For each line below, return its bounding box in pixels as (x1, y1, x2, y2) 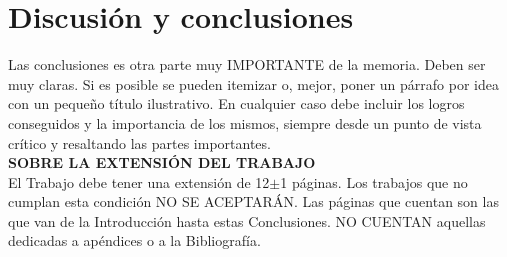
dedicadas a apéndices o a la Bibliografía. (8, 230, 261, 251)
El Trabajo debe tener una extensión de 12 (8, 171, 270, 192)
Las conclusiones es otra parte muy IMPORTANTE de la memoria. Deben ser (8, 54, 486, 75)
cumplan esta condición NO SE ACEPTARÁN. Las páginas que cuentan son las (8, 191, 499, 212)
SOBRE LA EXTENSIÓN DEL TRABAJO (8, 152, 316, 173)
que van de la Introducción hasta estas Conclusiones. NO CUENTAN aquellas (8, 210, 486, 231)
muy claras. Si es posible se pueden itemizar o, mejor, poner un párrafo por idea (8, 73, 499, 94)
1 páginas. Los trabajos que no (280, 171, 468, 192)
